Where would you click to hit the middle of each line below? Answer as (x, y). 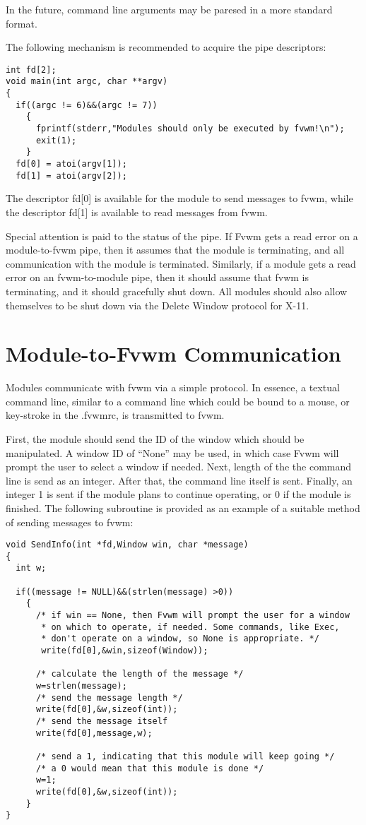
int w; (31, 568)
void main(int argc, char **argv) (87, 82)
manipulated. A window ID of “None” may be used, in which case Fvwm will (172, 452)
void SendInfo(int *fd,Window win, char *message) (127, 545)
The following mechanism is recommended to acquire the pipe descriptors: (166, 47)
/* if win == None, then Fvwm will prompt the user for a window (193, 616)
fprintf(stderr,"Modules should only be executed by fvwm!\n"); (190, 129)
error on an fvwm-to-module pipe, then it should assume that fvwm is (157, 277)
